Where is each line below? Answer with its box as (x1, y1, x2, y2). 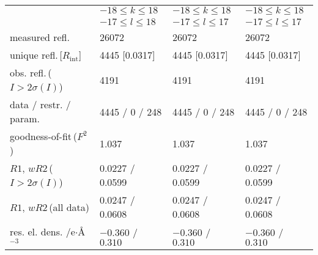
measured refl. (10, 30, 70, 44)
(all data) (49, 199, 90, 214)
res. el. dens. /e (10, 224, 75, 238)
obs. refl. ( (10, 65, 52, 79)
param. (10, 111, 40, 125)
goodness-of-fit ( (10, 129, 77, 143)
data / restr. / (10, 97, 71, 111)
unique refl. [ (10, 48, 62, 62)
